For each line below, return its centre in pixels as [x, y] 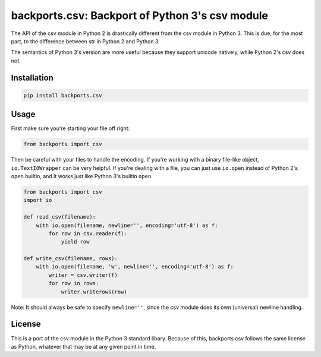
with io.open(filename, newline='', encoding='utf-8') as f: [127, 225]
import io [38, 200]
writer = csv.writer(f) [83, 275]
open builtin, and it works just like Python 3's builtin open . [82, 176]
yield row [75, 242]
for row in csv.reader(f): [88, 233]
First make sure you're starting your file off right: [70, 128]
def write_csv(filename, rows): [71, 259]
